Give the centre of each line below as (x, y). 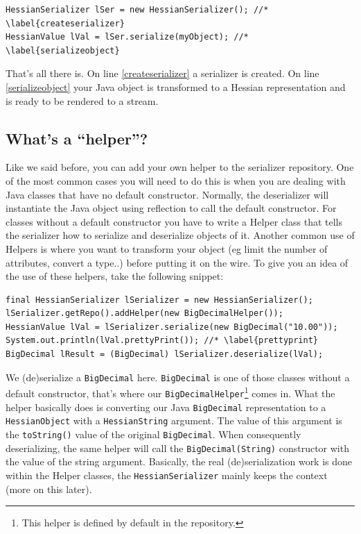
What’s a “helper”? (77, 138)
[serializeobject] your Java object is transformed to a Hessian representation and (176, 86)
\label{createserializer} (65, 23)
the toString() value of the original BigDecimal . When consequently (153, 434)
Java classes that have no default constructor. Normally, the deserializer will (167, 194)
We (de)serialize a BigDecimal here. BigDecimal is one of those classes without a (178, 377)
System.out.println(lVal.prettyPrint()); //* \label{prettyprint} (162, 341)
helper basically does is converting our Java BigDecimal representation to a (166, 407)
